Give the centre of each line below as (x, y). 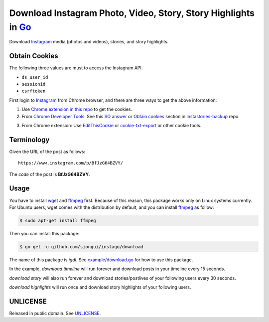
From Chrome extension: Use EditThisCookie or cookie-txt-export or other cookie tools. (112, 125)
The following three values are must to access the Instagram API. (76, 68)
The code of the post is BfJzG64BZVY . (50, 174)
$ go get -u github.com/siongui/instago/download (81, 246)
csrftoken (34, 91)
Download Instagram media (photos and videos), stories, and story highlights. (89, 42)
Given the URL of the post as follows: (47, 152)
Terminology (29, 140)
